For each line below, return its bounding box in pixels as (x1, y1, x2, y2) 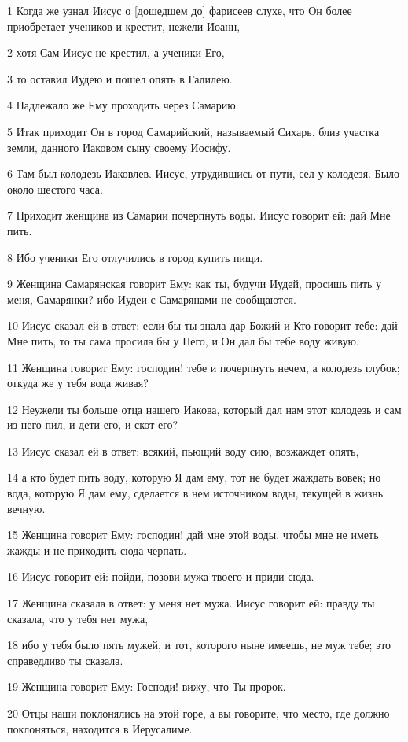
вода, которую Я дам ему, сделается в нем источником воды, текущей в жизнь (7, 485, 384, 501)
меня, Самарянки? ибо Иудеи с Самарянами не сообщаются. (7, 290, 296, 307)
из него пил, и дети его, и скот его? (7, 416, 178, 433)
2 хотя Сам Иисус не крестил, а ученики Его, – (7, 44, 234, 61)
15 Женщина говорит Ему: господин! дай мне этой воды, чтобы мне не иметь (7, 526, 379, 543)
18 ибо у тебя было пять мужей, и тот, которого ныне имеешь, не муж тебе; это (7, 637, 391, 653)
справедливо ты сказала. (7, 652, 123, 668)
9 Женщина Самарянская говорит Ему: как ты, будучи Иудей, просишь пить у (7, 275, 382, 292)
